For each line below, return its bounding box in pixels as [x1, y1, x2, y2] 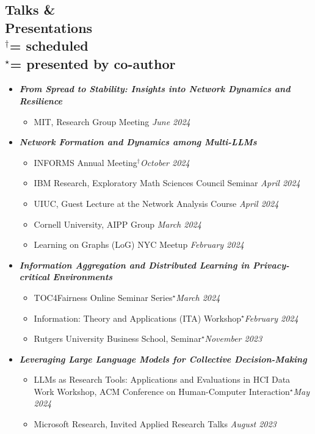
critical [19, 270, 49, 283]
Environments [52, 270, 113, 283]
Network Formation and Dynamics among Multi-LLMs [19, 136, 257, 148]
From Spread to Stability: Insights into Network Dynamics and [19, 82, 291, 95]
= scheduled [9, 36, 89, 55]
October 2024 [140, 156, 190, 168]
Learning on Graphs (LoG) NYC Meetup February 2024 [34, 238, 244, 251]
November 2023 [205, 332, 262, 345]
